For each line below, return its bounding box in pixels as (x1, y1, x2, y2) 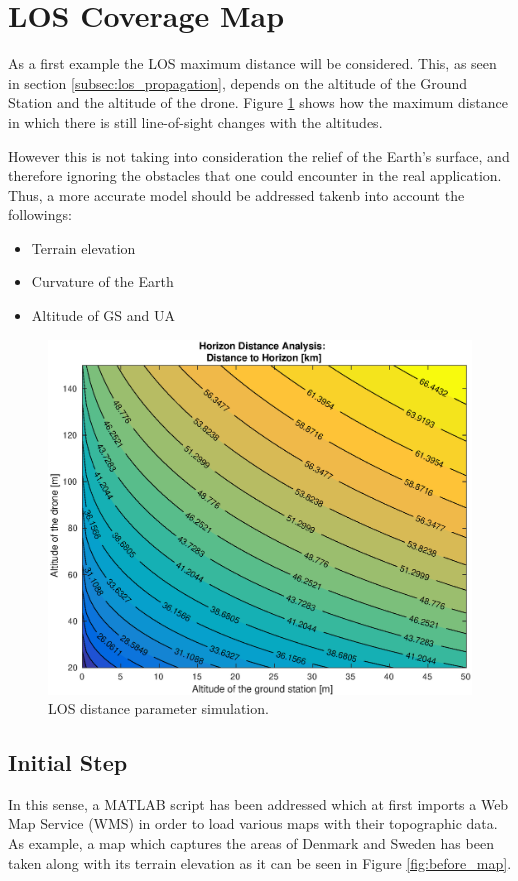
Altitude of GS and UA (31, 305, 176, 326)
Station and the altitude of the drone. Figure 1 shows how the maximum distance (8, 92, 508, 113)
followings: (8, 204, 72, 225)
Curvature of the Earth (31, 271, 174, 292)
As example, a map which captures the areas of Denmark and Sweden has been (8, 833, 494, 854)
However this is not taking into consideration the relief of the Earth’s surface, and (8, 145, 510, 166)
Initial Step (8, 747, 128, 778)
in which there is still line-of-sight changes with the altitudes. (8, 111, 383, 132)
